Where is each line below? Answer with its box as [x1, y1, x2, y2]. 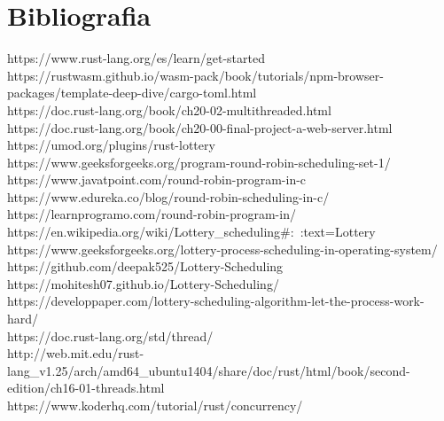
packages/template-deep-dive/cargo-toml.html [7, 83, 257, 102]
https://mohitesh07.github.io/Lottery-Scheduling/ [7, 274, 279, 292]
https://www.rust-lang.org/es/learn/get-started [7, 49, 265, 67]
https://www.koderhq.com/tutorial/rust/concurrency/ [7, 396, 303, 414]
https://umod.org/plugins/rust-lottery [7, 136, 215, 154]
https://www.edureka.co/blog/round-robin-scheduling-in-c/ [7, 187, 330, 206]
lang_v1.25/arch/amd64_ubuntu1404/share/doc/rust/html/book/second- [7, 361, 410, 379]
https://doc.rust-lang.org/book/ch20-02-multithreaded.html [7, 100, 331, 119]
